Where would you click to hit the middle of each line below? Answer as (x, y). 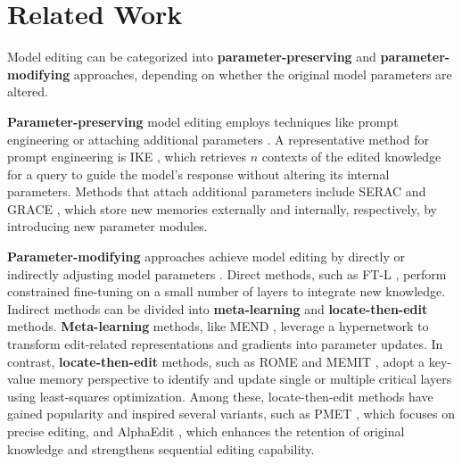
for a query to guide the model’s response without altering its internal (198, 174)
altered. (28, 91)
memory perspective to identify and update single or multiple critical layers (246, 379)
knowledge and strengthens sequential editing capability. (161, 448)
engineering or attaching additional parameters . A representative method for (218, 139)
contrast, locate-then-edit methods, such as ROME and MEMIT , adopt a (216, 361)
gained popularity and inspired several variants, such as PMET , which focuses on (231, 414)
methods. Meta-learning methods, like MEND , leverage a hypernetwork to (218, 326)
